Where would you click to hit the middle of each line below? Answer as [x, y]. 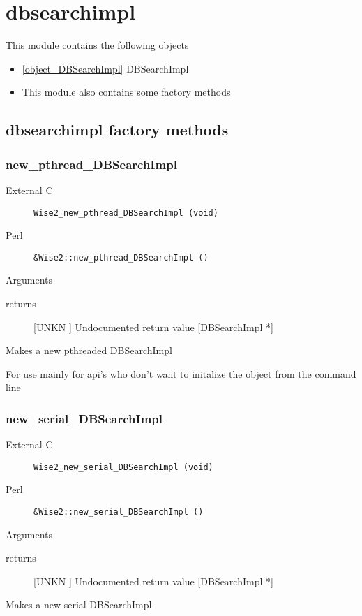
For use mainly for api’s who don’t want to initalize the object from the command [181, 373]
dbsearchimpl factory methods [117, 130]
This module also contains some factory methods [126, 92]
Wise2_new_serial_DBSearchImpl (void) [123, 467]
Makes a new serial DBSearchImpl [79, 604]
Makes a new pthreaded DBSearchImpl [89, 350]
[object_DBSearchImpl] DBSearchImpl [105, 68]
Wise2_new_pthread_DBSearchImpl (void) [126, 213]
